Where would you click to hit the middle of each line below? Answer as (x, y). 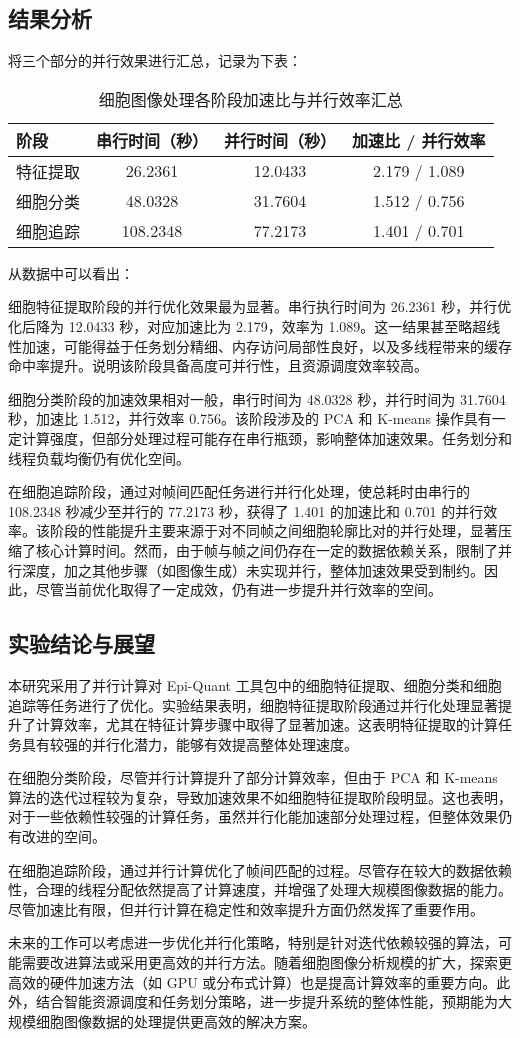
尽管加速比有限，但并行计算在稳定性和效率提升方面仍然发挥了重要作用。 (246, 908)
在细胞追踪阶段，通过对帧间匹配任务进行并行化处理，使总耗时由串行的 (239, 491)
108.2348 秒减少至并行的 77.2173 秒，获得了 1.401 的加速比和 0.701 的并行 (246, 510)
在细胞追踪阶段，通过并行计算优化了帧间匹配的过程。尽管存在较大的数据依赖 (260, 869)
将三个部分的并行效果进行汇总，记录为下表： (155, 60)
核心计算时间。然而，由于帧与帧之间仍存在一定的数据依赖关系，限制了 (266, 549)
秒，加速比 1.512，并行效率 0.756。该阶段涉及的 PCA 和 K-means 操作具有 (250, 418)
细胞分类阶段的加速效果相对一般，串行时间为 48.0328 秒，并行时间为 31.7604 (257, 398)
